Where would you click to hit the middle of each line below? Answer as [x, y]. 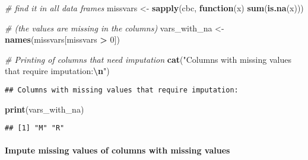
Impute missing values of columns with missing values [118, 150]
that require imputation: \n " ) [57, 71]
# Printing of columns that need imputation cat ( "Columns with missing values [148, 59]
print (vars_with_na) [45, 109]
